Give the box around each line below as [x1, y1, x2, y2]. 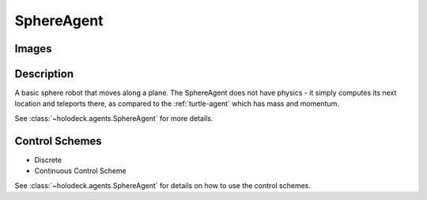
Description [14, 67, 74, 81]
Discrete [34, 155, 62, 164]
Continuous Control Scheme [34, 166, 127, 175]
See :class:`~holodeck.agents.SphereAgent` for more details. [14, 113, 213, 123]
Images [14, 42, 52, 55]
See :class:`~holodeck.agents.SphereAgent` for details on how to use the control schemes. [14, 180, 312, 190]
